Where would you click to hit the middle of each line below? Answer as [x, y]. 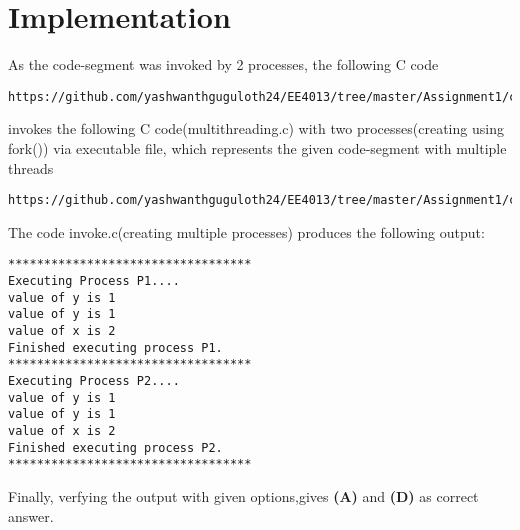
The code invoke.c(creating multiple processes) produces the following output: [246, 231]
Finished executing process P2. [115, 447]
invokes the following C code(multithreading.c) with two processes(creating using [256, 128]
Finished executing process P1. [115, 347]
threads [31, 167]
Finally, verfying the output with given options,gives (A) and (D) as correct [243, 495]
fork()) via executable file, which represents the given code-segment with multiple [257, 147]
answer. [31, 515]
